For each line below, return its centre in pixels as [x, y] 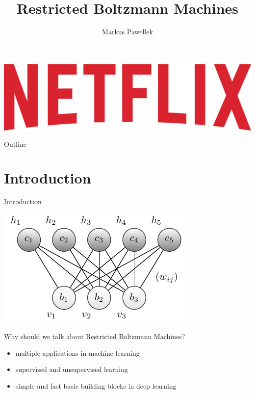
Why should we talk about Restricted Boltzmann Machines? [95, 336]
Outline [15, 144]
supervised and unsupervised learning [72, 369]
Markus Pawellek [127, 32]
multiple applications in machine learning [77, 353]
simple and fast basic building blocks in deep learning [96, 385]
